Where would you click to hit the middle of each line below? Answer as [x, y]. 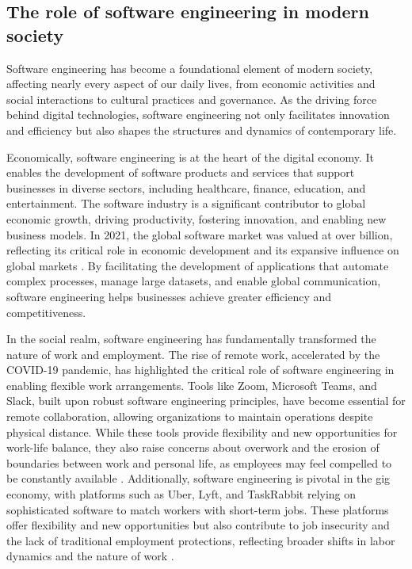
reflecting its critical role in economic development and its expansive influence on [203, 250]
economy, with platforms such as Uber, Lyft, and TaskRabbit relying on [181, 494]
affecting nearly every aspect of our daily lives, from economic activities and [191, 84]
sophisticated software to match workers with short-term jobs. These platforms [198, 509]
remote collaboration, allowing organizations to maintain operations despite [190, 416]
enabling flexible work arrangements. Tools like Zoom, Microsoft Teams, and [192, 385]
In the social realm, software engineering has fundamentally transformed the [191, 339]
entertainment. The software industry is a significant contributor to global [186, 203]
